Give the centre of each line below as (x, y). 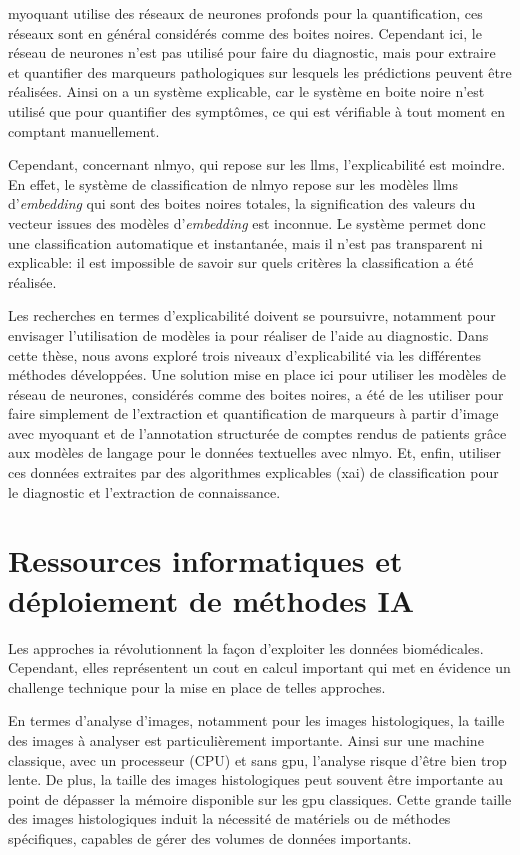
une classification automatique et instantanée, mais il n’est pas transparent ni (245, 242)
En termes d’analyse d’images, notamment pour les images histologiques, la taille (256, 720)
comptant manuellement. (84, 130)
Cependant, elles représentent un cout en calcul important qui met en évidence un (259, 667)
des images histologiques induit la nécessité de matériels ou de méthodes (229, 818)
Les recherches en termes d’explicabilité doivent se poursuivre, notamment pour (252, 315)
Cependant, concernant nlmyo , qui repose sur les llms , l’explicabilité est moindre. (257, 164)
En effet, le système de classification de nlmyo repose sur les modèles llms (233, 183)
